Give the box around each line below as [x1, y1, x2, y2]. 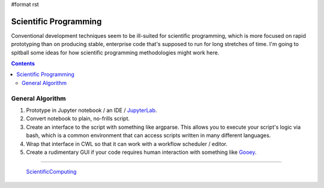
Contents [11, 60, 35, 67]
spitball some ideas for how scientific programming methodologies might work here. [11, 48, 220, 56]
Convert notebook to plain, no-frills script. [26, 115, 130, 122]
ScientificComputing [26, 168, 77, 175]
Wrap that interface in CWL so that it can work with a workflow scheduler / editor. [26, 140, 228, 147]
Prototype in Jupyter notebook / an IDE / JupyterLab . [26, 107, 157, 114]
